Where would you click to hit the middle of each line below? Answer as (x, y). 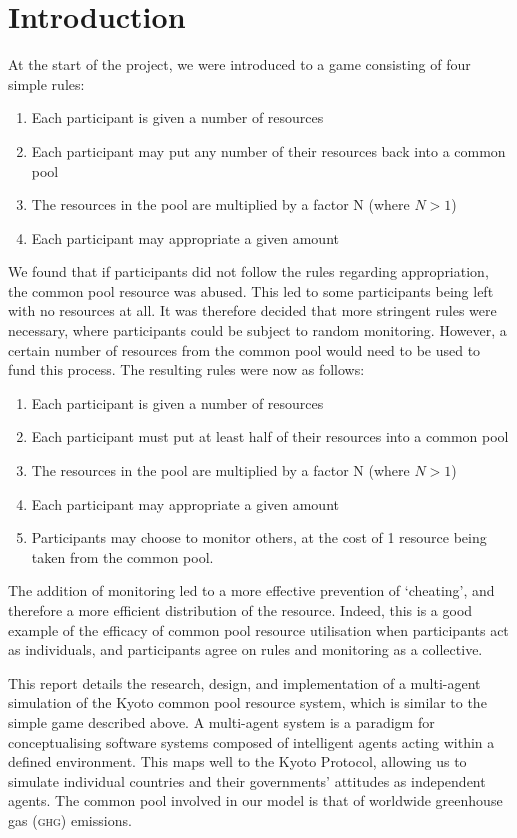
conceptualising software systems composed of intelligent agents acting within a (251, 741)
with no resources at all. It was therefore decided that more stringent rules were (252, 310)
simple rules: (46, 83)
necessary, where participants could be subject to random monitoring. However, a (257, 330)
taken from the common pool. (122, 556)
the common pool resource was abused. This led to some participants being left (251, 290)
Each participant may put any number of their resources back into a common (268, 150)
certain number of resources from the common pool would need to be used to (244, 349)
